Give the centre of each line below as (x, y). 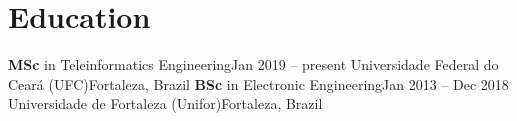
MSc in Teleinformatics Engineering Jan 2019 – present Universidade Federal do (253, 64)
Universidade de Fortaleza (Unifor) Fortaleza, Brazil (165, 103)
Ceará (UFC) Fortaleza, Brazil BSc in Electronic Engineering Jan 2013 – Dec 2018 (258, 83)
